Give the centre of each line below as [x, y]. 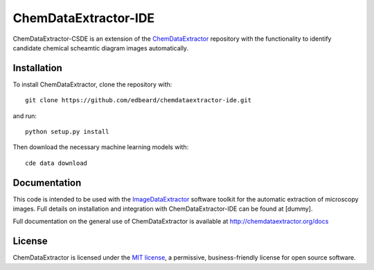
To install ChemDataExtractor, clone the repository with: [92, 84]
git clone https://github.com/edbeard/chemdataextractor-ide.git [139, 100]
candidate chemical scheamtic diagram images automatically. [101, 48]
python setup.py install [67, 132]
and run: [25, 116]
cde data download [56, 163]
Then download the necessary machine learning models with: [101, 147]
